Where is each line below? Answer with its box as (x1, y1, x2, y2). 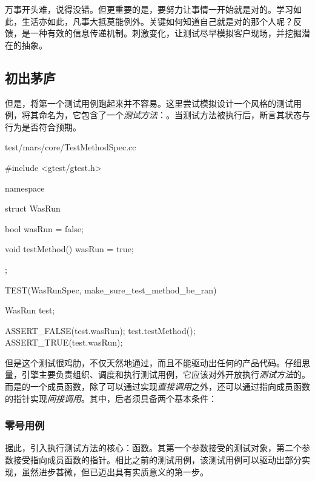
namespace (5, 181, 45, 194)
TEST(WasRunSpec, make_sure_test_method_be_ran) (5, 283, 217, 296)
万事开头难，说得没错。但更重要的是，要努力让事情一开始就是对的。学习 (5, 3, 293, 15)
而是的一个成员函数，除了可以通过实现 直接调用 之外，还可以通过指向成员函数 (5, 380, 310, 393)
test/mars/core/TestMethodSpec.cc (5, 141, 136, 153)
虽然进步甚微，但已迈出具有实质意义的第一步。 (21, 465, 208, 478)
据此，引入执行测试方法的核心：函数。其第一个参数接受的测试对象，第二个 (5, 441, 302, 454)
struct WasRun (5, 202, 61, 215)
